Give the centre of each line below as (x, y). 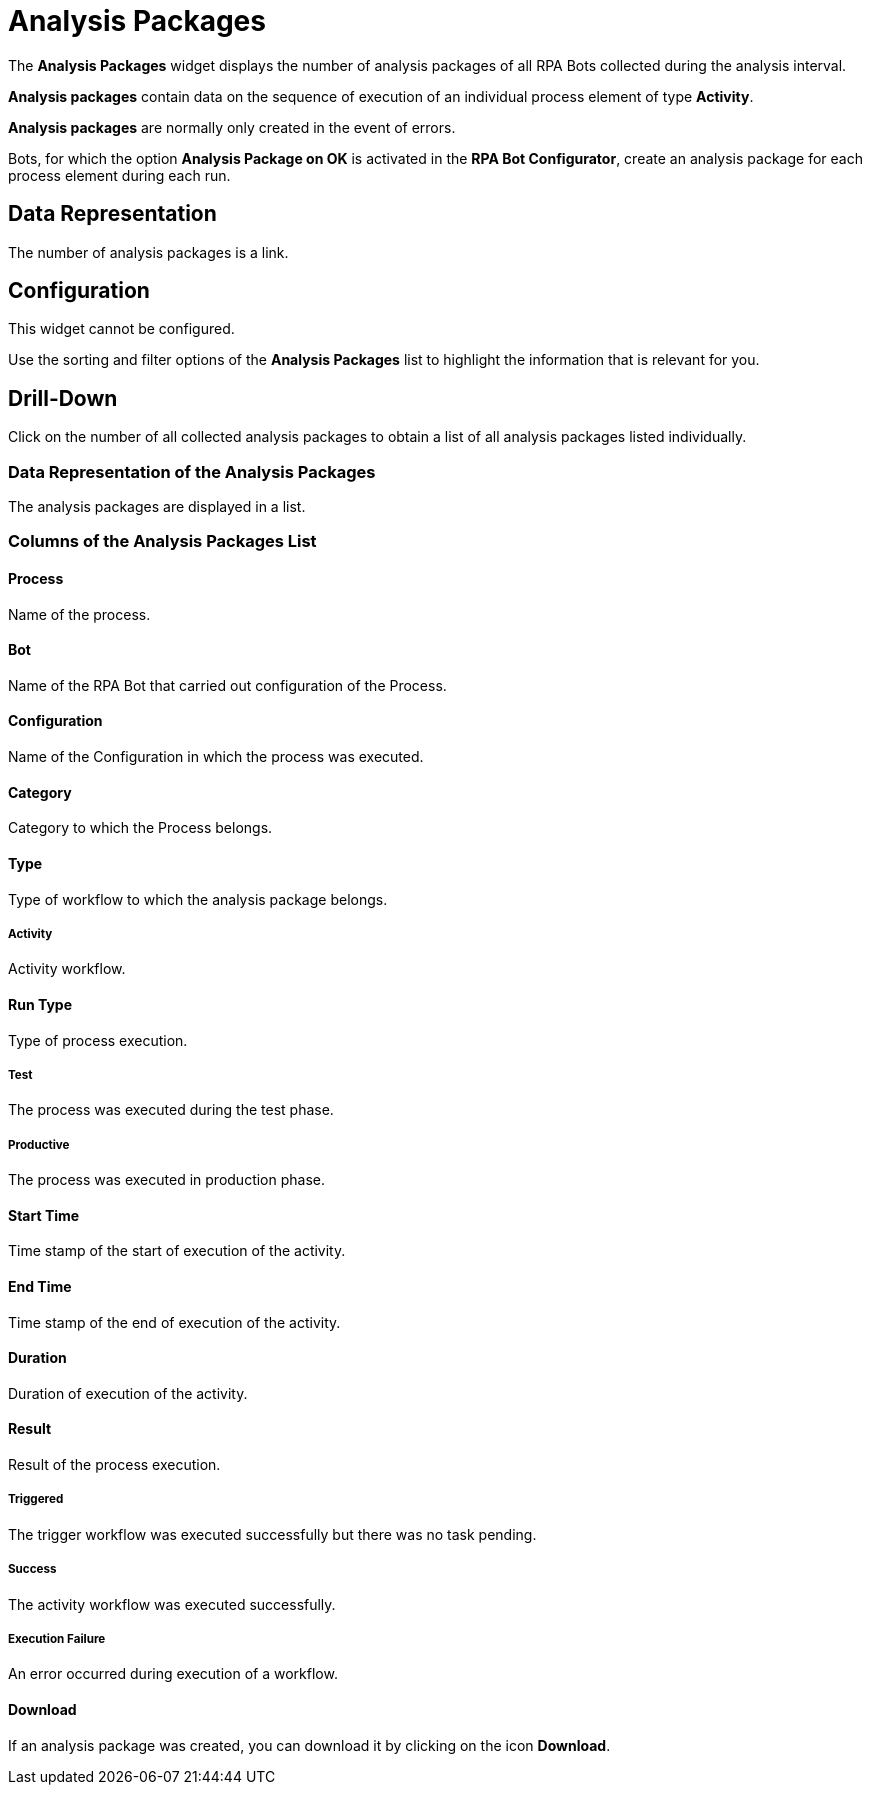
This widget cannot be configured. (121, 329)
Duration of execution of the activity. (128, 1393)
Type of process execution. (98, 1040)
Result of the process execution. (114, 1464)
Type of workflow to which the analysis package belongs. (198, 899)
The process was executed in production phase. (166, 1180)
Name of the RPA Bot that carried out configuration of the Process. (227, 685)
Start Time (44, 1215)
